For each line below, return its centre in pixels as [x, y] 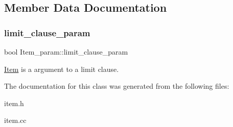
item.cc [15, 120]
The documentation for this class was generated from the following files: [117, 86]
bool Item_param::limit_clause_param [66, 52]
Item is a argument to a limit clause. [62, 69]
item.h [14, 103]
